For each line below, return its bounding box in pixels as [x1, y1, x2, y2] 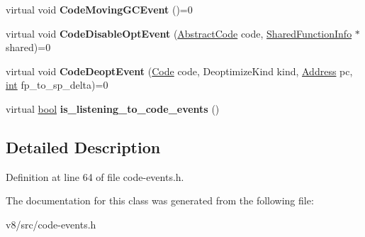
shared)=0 [6, 40, 51, 55]
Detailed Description [6, 136, 161, 158]
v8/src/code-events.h [6, 216, 96, 231]
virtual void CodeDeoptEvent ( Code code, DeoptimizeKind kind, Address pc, [6, 63, 353, 78]
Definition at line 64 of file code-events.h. [6, 169, 184, 184]
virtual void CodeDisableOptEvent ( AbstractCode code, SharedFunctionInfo [6, 26, 352, 40]
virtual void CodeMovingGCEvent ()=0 [6, 2, 193, 16]
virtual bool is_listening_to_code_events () [6, 101, 220, 116]
